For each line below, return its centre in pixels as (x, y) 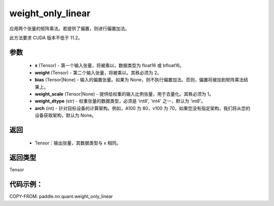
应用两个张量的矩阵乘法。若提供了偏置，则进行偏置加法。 (69, 28)
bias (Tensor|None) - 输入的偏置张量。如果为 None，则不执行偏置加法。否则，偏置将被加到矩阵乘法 (139, 80)
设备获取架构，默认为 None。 (65, 115)
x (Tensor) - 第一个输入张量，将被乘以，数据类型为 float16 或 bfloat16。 (110, 66)
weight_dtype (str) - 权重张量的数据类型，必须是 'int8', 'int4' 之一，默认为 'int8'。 (120, 101)
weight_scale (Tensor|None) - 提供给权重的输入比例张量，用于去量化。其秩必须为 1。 (124, 94)
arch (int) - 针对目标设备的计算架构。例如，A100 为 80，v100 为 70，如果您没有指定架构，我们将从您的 (143, 108)
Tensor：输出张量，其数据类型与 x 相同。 (78, 143)
